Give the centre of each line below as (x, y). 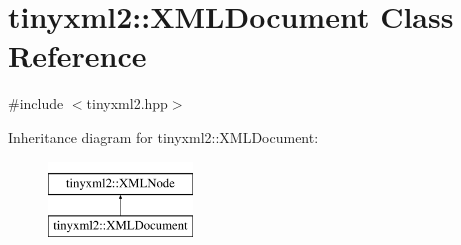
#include (36, 103)
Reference (77, 55)
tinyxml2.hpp (127, 103)
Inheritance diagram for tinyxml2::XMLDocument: (163, 136)
